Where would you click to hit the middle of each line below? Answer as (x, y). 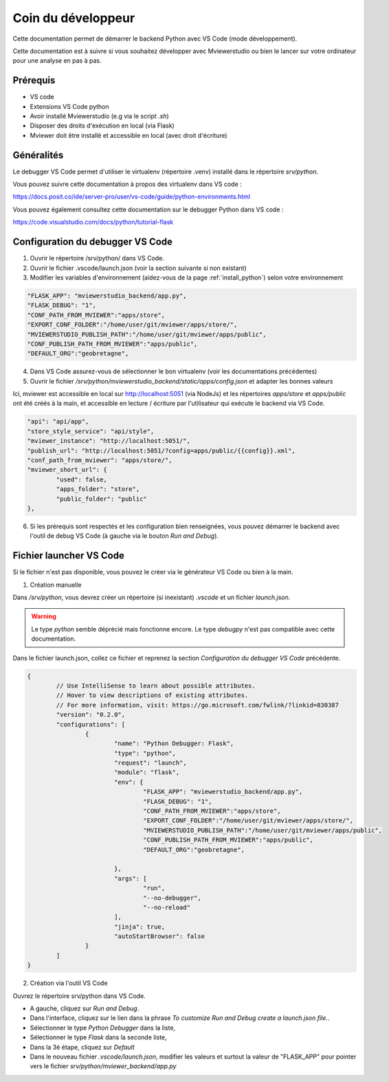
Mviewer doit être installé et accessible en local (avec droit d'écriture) (129, 135)
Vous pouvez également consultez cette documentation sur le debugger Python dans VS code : (148, 209)
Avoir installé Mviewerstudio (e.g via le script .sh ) (100, 116)
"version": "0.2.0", (91, 715)
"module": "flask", (147, 772)
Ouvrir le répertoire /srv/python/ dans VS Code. (97, 258)
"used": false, (82, 479)
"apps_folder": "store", (98, 489)
